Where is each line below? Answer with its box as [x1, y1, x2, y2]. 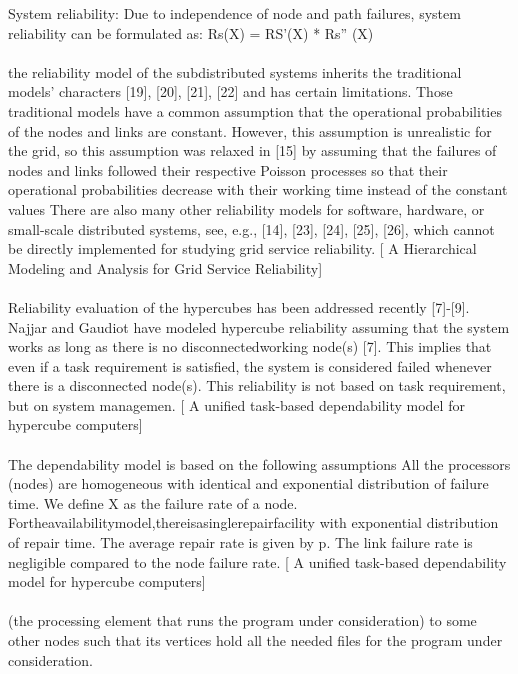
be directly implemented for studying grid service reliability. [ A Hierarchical [8, 238, 477, 259]
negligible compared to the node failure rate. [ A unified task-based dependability [8, 551, 507, 572]
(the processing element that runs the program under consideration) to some [8, 610, 477, 631]
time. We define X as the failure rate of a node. [8, 492, 298, 513]
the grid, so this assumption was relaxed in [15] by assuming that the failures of [8, 140, 497, 161]
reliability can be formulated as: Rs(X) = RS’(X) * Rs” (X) [8, 22, 374, 43]
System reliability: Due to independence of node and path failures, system [8, 3, 461, 23]
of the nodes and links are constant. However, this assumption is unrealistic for [8, 120, 492, 141]
